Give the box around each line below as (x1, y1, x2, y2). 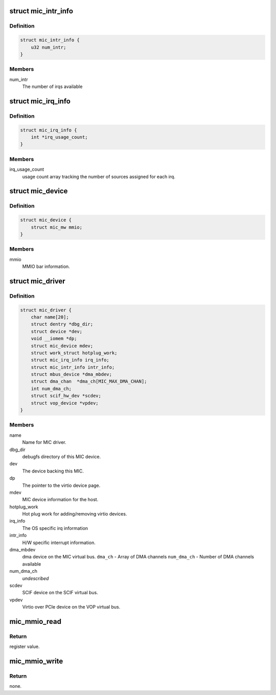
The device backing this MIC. (22, 468, 84, 474)
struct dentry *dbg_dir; (31, 321, 94, 327)
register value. (9, 643, 40, 649)
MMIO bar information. (22, 263, 70, 270)
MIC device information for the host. (22, 497, 99, 503)
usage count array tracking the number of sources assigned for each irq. (22, 173, 176, 180)
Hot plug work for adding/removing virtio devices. (22, 511, 127, 517)
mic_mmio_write (9, 657, 63, 666)
